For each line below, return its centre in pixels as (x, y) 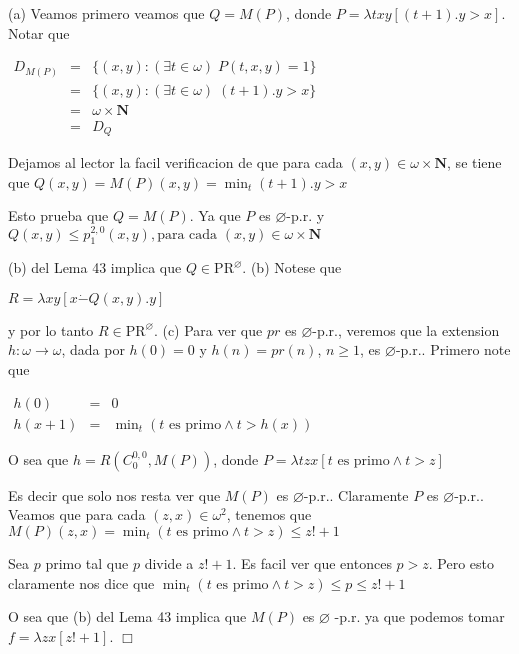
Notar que (39, 32)
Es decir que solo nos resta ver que (114, 494)
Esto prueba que (58, 215)
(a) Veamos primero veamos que (106, 13)
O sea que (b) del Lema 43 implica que (127, 616)
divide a (169, 562)
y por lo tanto (51, 329)
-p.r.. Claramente (356, 494)
